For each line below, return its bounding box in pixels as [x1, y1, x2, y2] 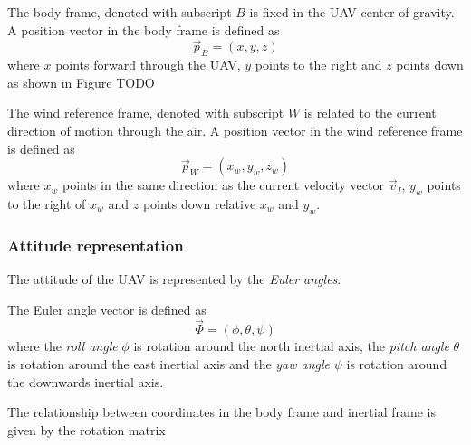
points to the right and [255, 55, 382, 74]
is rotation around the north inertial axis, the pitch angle [133, 336, 449, 355]
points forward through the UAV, [55, 55, 241, 74]
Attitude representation [7, 233, 184, 256]
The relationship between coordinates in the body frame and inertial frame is [7, 402, 436, 421]
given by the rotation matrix [7, 420, 166, 439]
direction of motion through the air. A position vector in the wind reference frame [7, 120, 463, 139]
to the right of [7, 194, 86, 213]
